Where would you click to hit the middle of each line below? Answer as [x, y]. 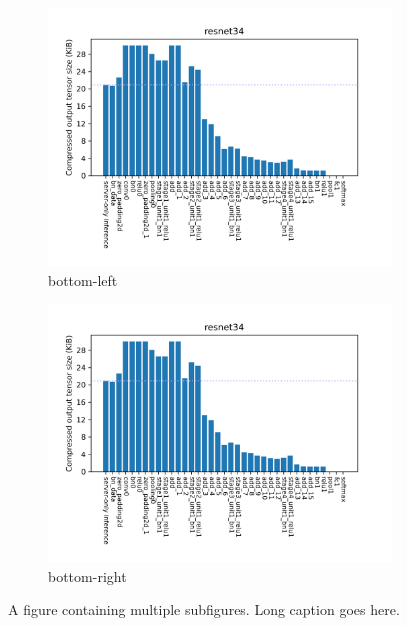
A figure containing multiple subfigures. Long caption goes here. [204, 609]
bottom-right [87, 575]
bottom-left [83, 279]
